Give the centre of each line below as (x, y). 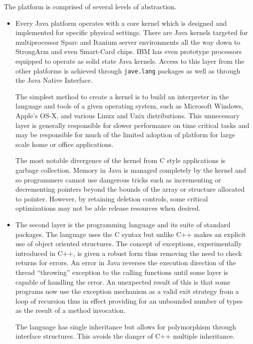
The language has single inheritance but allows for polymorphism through (126, 326)
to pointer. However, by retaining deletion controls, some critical (112, 198)
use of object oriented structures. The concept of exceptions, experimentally (128, 244)
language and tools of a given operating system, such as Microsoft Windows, (129, 106)
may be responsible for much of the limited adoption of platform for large (125, 135)
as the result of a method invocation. (70, 310)
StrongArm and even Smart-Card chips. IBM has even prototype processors (128, 51)
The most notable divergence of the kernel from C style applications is (120, 160)
